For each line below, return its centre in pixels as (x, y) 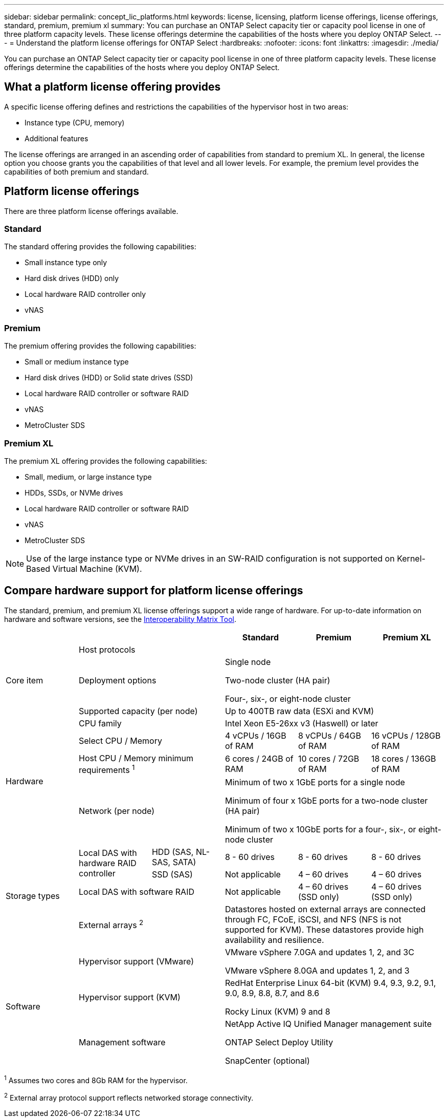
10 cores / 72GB (329, 759)
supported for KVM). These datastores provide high (324, 930)
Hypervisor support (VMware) (136, 962)
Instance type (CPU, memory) (75, 122)
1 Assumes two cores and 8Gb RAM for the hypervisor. (96, 1080)
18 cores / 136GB (404, 759)
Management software (122, 1042)
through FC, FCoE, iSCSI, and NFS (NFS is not (313, 920)
